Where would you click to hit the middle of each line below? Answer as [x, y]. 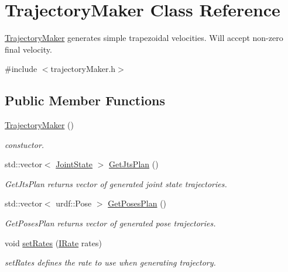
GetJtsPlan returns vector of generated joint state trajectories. [116, 183]
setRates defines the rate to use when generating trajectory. [110, 262]
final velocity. [28, 49]
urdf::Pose [74, 203]
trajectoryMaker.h [83, 69]
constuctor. [25, 144]
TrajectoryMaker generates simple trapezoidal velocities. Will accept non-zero [144, 38]
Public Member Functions [85, 100]
